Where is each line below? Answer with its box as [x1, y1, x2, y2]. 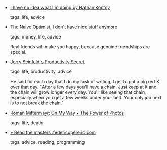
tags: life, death [10, 120, 43, 126]
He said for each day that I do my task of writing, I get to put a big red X [10, 79, 159, 84]
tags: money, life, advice [10, 34, 61, 40]
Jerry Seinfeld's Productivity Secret [10, 59, 85, 65]
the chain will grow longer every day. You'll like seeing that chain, [10, 89, 146, 95]
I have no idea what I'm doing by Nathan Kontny [10, 5, 110, 10]
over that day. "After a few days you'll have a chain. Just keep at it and [10, 84, 157, 90]
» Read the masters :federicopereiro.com [10, 129, 96, 135]
